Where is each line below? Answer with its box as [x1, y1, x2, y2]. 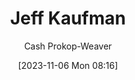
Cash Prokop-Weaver [23, 40, 113, 52]
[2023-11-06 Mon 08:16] [18, 59, 118, 71]
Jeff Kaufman [9, 7, 127, 30]
